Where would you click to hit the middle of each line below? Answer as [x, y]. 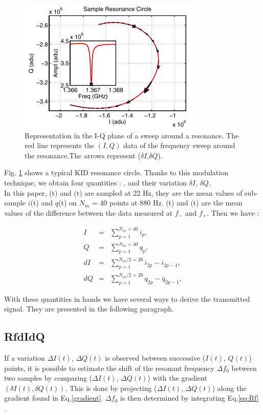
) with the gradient [177, 378]
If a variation [25, 357]
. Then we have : [233, 212]
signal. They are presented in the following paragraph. [89, 309]
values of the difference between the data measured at [89, 212]
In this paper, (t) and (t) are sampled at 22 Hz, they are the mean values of [123, 192]
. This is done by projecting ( [111, 388]
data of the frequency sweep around [179, 145]
